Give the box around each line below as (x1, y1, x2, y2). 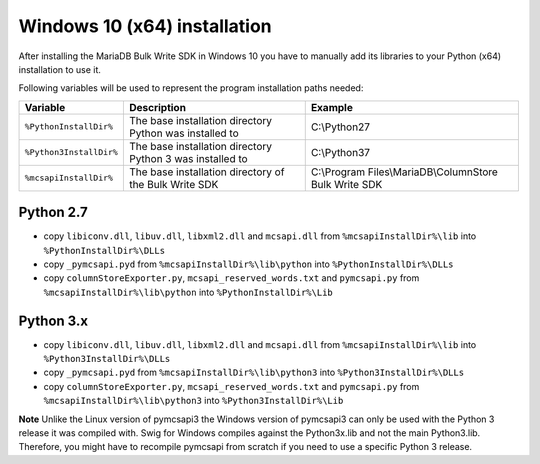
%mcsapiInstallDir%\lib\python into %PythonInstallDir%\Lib (43, 286, 334, 298)
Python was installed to (128, 126, 239, 140)
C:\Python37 (310, 145, 370, 159)
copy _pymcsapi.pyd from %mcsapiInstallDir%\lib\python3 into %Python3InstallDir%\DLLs (43, 366, 465, 379)
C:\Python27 (310, 120, 370, 134)
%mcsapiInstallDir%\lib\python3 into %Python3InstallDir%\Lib (43, 395, 344, 407)
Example (310, 100, 354, 114)
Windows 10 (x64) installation (18, 15, 272, 37)
